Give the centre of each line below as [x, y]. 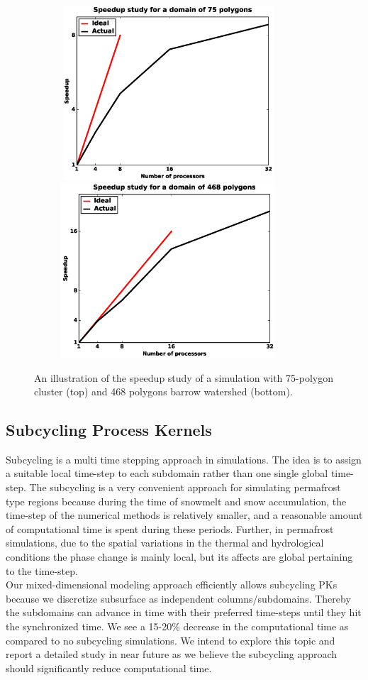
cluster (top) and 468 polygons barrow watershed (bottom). [163, 391]
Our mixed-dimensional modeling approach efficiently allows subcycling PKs [172, 585]
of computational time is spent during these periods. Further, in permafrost [170, 528]
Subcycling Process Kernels [109, 430]
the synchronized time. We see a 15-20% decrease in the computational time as [177, 626]
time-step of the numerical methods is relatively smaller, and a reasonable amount [184, 515]
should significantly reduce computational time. [109, 668]
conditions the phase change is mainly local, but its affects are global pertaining [179, 557]
